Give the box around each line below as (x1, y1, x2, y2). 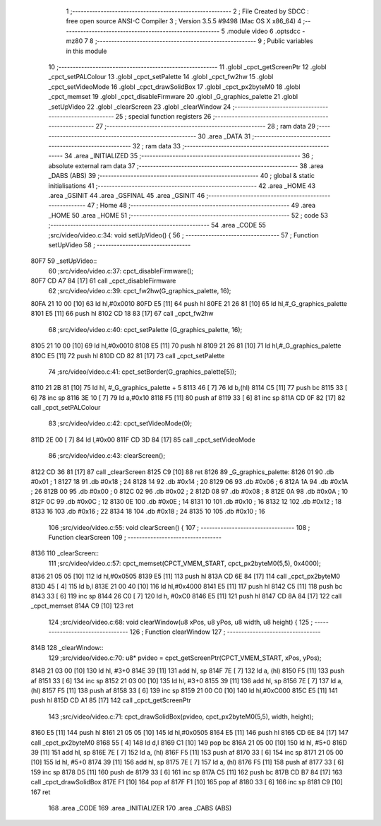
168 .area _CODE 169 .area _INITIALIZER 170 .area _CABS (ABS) (48, 803, 232, 812)
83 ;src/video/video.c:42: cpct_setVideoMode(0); (48, 419, 193, 427)
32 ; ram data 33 (132, 142, 181, 151)
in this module (66, 47, 107, 55)
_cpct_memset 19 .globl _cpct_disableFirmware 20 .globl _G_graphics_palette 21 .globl (48, 93, 298, 101)
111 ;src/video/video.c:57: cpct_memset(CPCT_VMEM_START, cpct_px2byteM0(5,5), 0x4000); (48, 559, 321, 567)
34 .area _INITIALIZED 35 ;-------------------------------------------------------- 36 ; (64, 152, 314, 160)
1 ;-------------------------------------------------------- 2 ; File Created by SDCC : (66, 7, 310, 16)
